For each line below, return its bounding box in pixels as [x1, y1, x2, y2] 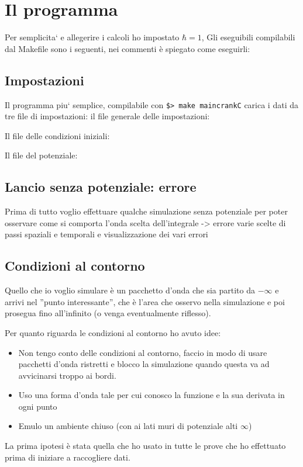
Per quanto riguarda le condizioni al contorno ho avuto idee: [5, 326, 221, 338]
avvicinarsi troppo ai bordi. [18, 369, 116, 381]
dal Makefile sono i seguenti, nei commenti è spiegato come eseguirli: [5, 42, 250, 54]
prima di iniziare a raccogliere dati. [5, 451, 130, 463]
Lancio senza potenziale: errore [5, 178, 197, 196]
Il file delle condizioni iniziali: [5, 129, 110, 141]
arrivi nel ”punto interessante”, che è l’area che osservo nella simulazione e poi [5, 295, 285, 307]
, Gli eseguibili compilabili [201, 31, 295, 43]
